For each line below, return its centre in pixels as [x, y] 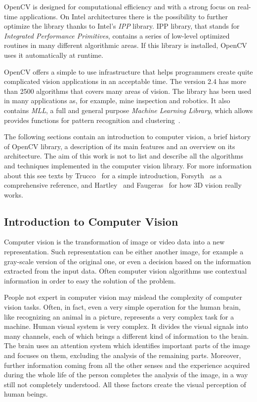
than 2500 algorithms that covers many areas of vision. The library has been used [128, 91]
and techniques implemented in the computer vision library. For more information [128, 165]
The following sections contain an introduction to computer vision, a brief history [128, 137]
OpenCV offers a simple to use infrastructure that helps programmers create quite [128, 71]
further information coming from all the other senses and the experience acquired [127, 365]
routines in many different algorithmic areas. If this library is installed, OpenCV [126, 45]
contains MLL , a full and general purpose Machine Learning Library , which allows [128, 110]
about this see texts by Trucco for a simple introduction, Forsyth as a [113, 175]
